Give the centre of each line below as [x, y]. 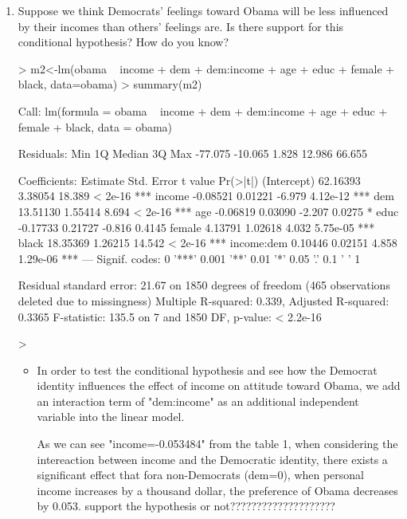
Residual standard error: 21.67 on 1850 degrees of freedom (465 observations [204, 285]
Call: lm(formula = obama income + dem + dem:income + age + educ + [203, 110]
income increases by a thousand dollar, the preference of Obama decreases [217, 490]
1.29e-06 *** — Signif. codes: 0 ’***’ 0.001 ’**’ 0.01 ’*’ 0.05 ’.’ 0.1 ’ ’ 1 [189, 258]
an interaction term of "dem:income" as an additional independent [198, 401]
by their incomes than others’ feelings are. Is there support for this [181, 26]
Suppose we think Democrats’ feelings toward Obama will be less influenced [203, 10]
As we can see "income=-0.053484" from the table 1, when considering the [217, 444]
